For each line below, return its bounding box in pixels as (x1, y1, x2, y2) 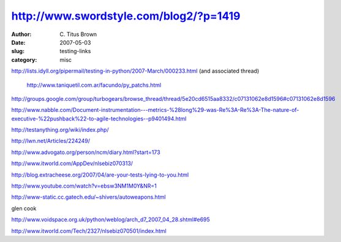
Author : (11, 31, 32, 38)
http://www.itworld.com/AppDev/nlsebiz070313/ (11, 159, 133, 167)
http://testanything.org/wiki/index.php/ (11, 126, 110, 134)
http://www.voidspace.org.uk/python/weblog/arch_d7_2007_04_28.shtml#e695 (11, 216, 211, 223)
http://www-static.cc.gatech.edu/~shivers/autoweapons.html (11, 193, 166, 201)
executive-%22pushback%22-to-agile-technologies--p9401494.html (11, 115, 187, 122)
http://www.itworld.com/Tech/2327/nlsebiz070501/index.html (11, 227, 167, 235)
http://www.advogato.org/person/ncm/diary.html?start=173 (11, 148, 160, 156)
